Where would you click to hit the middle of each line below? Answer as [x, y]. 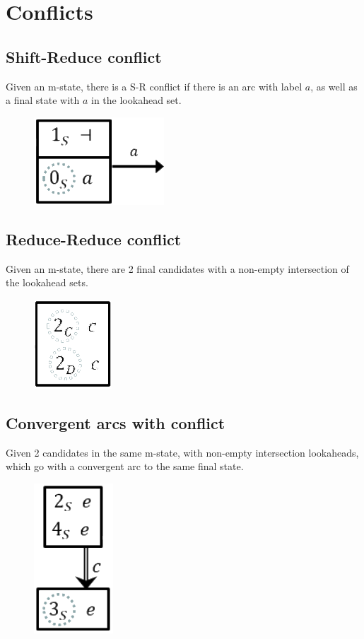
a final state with [43, 100]
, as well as [334, 86]
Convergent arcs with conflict [116, 422]
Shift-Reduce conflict [84, 56]
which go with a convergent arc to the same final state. [125, 466]
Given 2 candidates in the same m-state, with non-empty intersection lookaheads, [182, 452]
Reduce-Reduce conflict [94, 239]
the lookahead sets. [47, 282]
